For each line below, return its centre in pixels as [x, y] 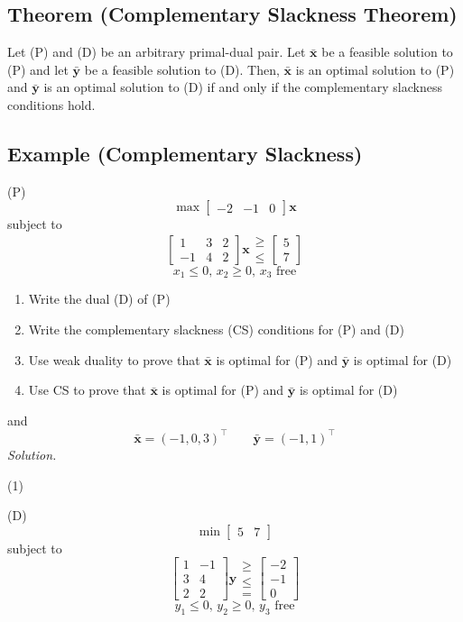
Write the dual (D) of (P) [99, 299]
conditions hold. [51, 104]
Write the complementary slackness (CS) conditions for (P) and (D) [216, 329]
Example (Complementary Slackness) [185, 153]
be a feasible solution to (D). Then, [182, 69]
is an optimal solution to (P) [375, 69]
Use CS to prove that [87, 390]
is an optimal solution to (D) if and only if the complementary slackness [243, 87]
